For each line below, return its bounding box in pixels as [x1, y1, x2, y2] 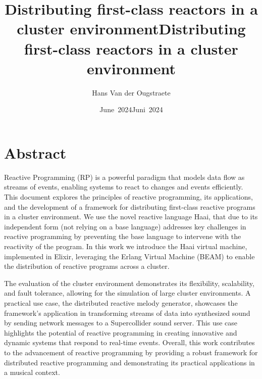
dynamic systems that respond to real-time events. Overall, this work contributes [4, 337, 255, 348]
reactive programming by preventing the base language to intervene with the [4, 231, 241, 242]
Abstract [4, 142, 67, 163]
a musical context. [4, 367, 60, 377]
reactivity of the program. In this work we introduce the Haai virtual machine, [4, 241, 247, 251]
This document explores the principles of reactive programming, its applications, [4, 192, 253, 202]
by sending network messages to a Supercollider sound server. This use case [4, 317, 238, 328]
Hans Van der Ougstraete [92, 87, 171, 98]
